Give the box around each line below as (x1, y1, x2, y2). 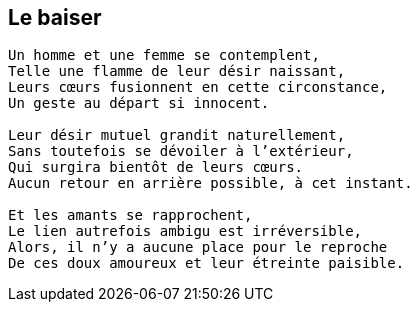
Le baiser (8, 5, 102, 30)
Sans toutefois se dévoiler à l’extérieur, (8, 143, 354, 160)
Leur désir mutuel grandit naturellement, (8, 127, 346, 144)
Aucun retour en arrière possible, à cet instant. (8, 175, 413, 192)
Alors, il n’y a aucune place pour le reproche (8, 239, 388, 256)
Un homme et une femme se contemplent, (8, 47, 320, 64)
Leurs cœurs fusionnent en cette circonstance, (8, 79, 388, 96)
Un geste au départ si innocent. (8, 95, 270, 112)
